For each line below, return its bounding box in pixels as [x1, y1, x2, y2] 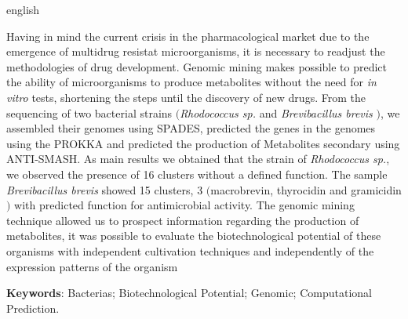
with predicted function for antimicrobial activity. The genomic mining [14, 197, 355, 213]
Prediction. [6, 299, 60, 316]
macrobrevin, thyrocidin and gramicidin [210, 181, 402, 198]
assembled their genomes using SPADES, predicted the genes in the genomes [6, 120, 376, 136]
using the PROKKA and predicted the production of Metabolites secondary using [6, 135, 400, 151]
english [6, 2, 40, 17]
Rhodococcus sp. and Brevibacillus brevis [180, 104, 373, 121]
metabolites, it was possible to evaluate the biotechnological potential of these [6, 227, 381, 244]
